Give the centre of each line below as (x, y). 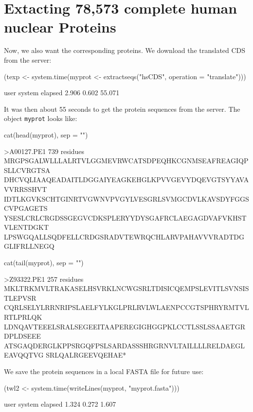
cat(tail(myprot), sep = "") (44, 263)
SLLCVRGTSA (27, 170)
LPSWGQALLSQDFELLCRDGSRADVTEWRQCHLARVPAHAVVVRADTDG (124, 236)
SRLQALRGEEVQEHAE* (86, 355)
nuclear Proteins (60, 27)
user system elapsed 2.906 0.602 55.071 (62, 93)
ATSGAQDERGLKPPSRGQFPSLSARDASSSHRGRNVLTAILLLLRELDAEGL (125, 345)
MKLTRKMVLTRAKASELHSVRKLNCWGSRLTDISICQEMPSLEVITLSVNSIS (126, 288)
